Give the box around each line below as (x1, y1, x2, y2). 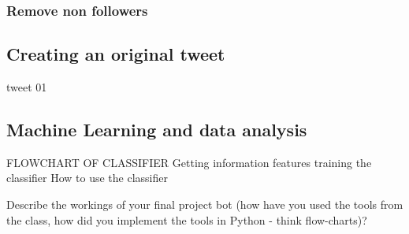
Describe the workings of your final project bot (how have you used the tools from (6, 196, 403, 213)
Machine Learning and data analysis (6, 117, 307, 142)
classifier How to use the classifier (6, 169, 168, 186)
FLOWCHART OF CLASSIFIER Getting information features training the (6, 154, 372, 170)
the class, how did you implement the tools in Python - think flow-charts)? (6, 211, 367, 228)
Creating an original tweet (6, 42, 225, 66)
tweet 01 (6, 79, 47, 95)
